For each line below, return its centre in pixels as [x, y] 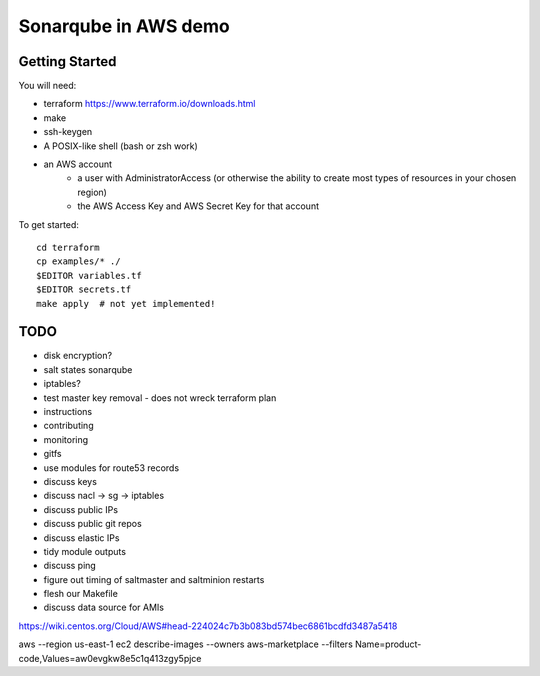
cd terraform [68, 247]
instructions [68, 411]
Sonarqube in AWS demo [124, 26]
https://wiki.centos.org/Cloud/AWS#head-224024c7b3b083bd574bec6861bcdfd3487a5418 [208, 626]
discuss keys [70, 481]
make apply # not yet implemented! [126, 303]
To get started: [49, 224]
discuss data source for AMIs [104, 607]
